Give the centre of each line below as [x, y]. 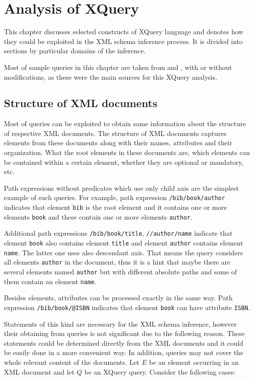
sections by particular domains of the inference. [75, 51]
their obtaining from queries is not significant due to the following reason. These [124, 333]
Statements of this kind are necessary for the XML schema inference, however [120, 324]
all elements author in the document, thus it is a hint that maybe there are [117, 262]
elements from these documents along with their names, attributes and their [118, 143]
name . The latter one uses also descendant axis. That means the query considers [124, 252]
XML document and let [39, 371]
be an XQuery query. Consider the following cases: [160, 371]
